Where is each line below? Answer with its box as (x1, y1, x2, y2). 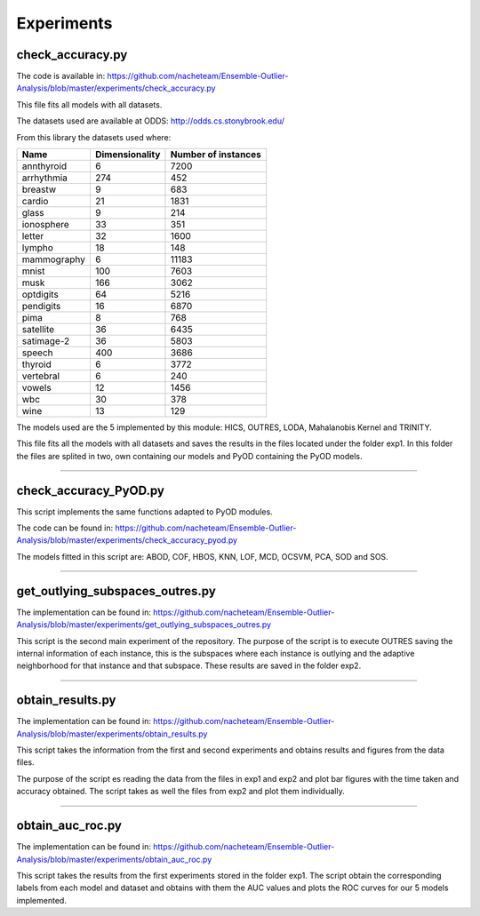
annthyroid (21, 160, 68, 172)
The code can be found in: (16, 522, 114, 533)
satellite (21, 323, 55, 336)
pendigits (21, 300, 61, 313)
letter (21, 230, 44, 243)
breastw (21, 183, 57, 195)
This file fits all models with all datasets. (16, 99, 163, 110)
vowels (21, 382, 52, 394)
